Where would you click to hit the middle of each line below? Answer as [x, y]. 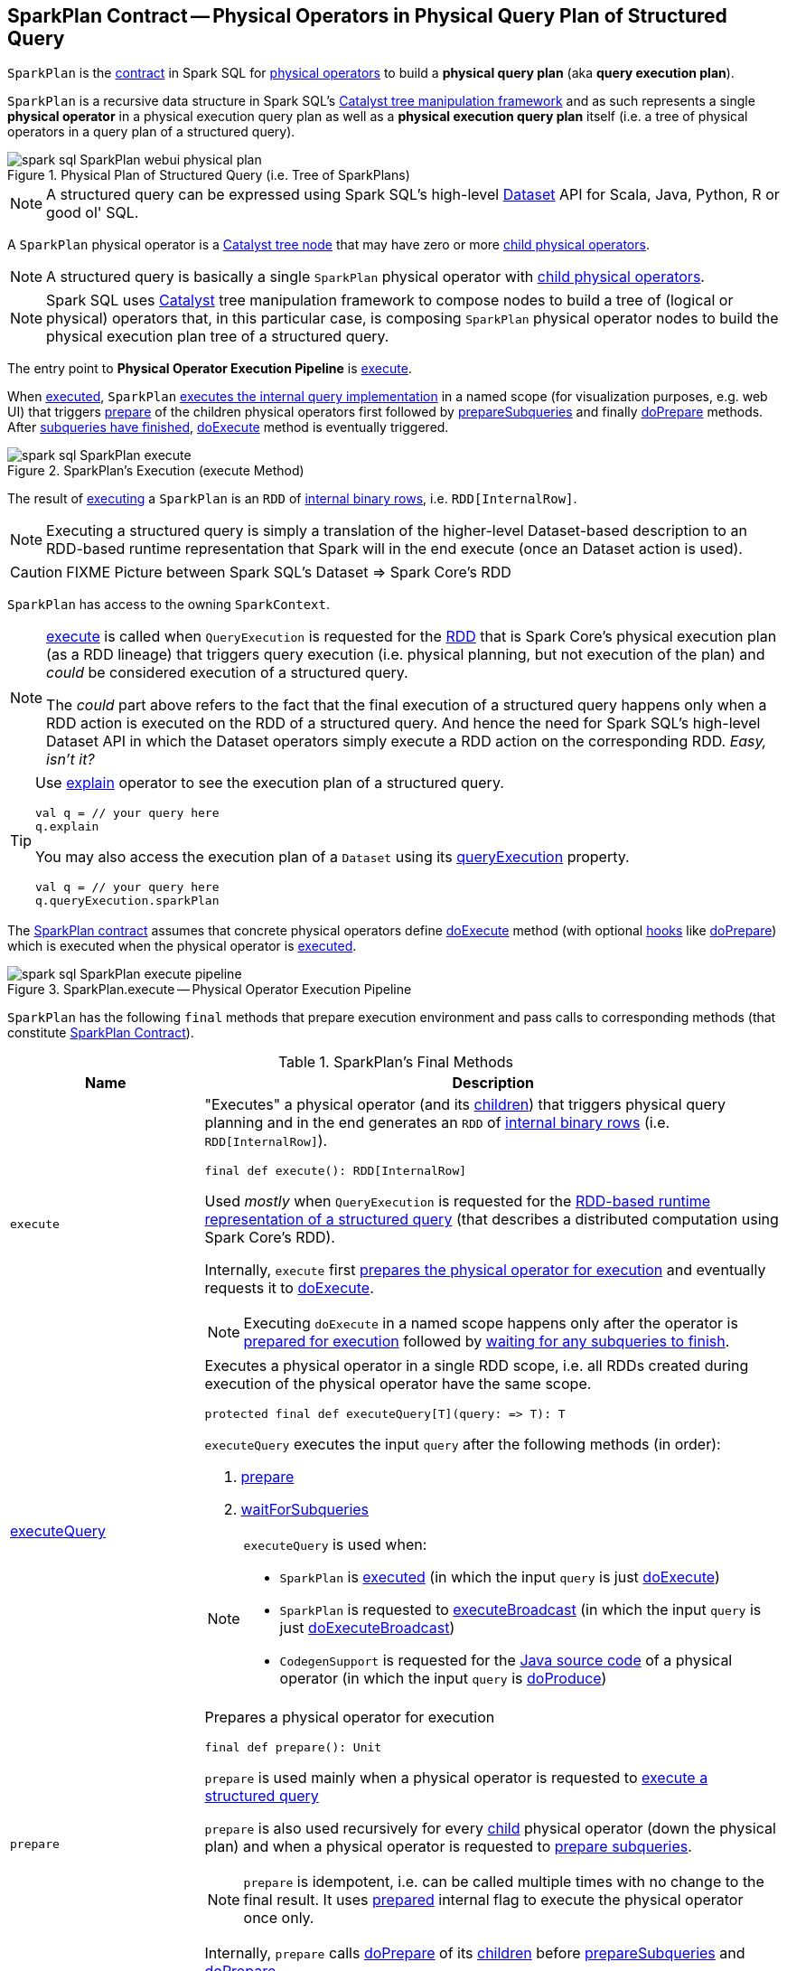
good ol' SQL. [93, 213]
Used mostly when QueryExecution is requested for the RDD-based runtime [458, 1201]
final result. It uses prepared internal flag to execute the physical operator [493, 1900]
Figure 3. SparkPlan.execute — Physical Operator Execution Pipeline [210, 990]
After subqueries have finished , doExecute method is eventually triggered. [228, 427]
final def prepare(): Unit [293, 1748]
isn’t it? [70, 760]
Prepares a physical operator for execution [350, 1718]
